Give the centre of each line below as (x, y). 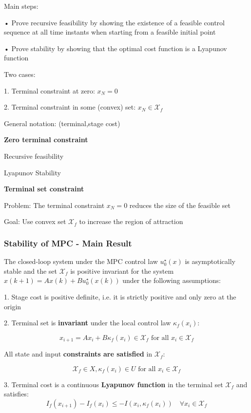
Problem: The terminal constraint (54, 205)
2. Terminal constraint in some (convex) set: (70, 107)
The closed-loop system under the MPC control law (81, 261)
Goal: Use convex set (35, 221)
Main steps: (21, 6)
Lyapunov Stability (32, 172)
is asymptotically (210, 261)
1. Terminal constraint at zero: (49, 90)
